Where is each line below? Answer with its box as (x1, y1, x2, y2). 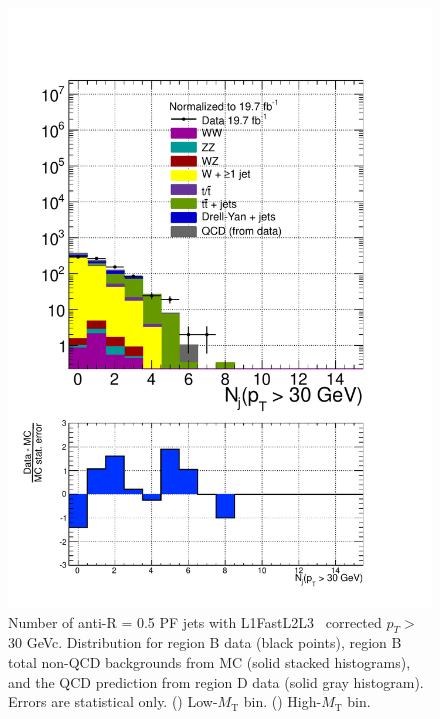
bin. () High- (243, 691, 322, 712)
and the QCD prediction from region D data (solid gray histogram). (8, 671, 424, 692)
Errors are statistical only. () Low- (8, 691, 218, 712)
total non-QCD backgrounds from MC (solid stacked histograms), (8, 651, 411, 672)
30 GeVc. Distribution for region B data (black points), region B (8, 632, 402, 653)
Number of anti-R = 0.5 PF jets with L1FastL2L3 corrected (8, 611, 382, 632)
